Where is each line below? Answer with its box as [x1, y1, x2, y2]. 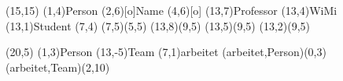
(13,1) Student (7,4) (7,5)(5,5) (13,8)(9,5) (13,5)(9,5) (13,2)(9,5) [6, 17, 311, 33]
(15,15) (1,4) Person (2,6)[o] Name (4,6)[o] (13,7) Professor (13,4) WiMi [6, 2, 337, 18]
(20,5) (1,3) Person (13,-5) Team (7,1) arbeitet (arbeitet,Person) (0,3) [6, 44, 326, 60]
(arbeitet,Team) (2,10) [6, 58, 110, 75]
